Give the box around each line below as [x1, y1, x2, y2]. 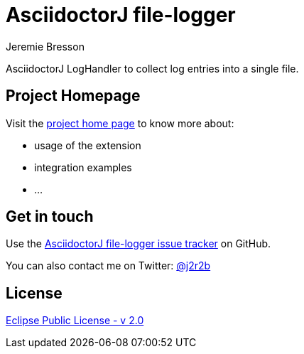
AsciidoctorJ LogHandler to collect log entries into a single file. [6, 62, 299, 75]
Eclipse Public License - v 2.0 [6, 314, 144, 327]
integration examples [34, 161, 132, 173]
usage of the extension [34, 139, 141, 151]
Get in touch [6, 208, 94, 226]
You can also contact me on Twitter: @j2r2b [6, 259, 211, 272]
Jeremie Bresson [6, 40, 85, 53]
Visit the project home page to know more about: [6, 117, 234, 129]
